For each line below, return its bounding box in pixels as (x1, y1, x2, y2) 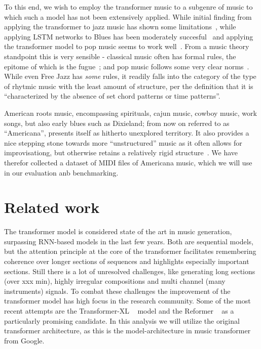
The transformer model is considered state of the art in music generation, (4, 226, 232, 237)
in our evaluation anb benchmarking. (4, 167, 119, 178)
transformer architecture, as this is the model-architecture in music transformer (4, 325, 251, 336)
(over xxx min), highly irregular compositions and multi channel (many (4, 276, 226, 286)
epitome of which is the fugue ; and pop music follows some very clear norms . (4, 61, 249, 71)
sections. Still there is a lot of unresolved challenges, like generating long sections (4, 266, 255, 276)
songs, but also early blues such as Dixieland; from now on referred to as (4, 117, 230, 128)
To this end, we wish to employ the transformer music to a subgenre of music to (4, 2, 253, 12)
